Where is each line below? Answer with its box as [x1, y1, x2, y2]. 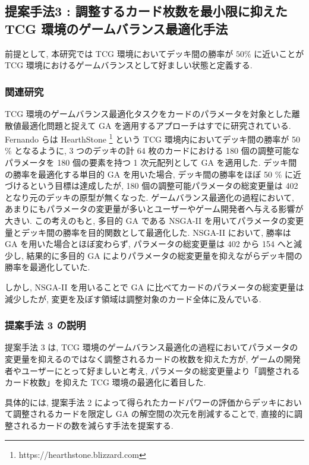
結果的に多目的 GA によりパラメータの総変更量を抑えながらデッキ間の [26, 249, 302, 261]
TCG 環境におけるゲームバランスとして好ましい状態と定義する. [5, 59, 253, 71]
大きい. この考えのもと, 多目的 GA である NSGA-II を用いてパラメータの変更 [5, 214, 304, 226]
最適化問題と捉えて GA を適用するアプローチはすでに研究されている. [21, 119, 291, 131]
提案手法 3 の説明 [5, 318, 86, 333]
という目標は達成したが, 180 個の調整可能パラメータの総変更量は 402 [29, 179, 298, 192]
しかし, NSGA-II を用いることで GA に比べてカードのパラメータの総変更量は [5, 280, 304, 293]
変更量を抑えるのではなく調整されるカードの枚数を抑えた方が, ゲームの [5, 352, 284, 365]
